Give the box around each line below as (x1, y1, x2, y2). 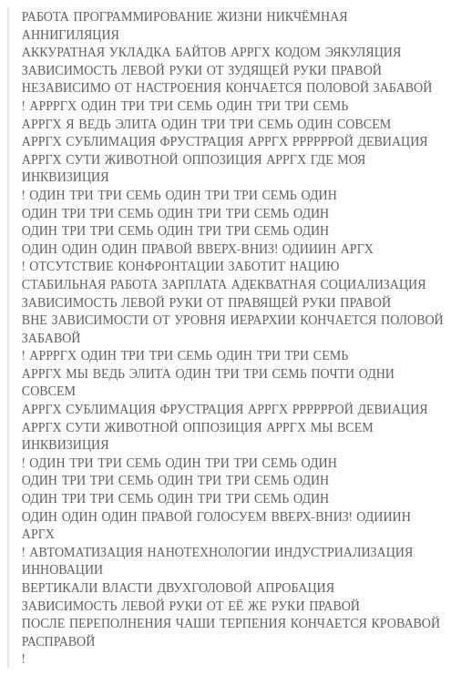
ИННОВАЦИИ (21, 559, 104, 578)
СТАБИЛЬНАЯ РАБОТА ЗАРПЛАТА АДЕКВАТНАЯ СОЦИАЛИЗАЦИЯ (21, 273, 426, 292)
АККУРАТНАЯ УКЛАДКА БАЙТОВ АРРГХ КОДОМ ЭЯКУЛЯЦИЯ (21, 42, 402, 61)
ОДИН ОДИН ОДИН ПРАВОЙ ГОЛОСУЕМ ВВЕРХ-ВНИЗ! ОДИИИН (21, 506, 411, 525)
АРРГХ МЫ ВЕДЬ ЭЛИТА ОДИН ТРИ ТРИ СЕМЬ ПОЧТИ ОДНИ (21, 363, 395, 382)
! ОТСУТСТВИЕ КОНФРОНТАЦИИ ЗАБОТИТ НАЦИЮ (21, 256, 340, 275)
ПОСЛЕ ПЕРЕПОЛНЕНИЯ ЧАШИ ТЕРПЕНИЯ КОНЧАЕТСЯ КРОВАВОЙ (21, 613, 441, 632)
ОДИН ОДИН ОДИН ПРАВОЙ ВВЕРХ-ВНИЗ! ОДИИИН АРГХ (21, 238, 374, 257)
